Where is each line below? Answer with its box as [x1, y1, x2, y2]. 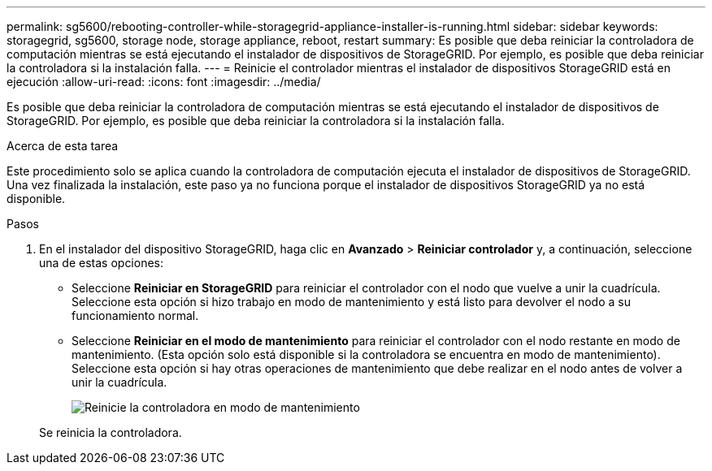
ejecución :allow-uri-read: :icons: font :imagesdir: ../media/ [7, 75, 321, 89]
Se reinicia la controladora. [39, 426, 182, 439]
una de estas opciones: [39, 256, 164, 270]
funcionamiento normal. [72, 309, 199, 322]
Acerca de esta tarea [7, 139, 119, 153]
